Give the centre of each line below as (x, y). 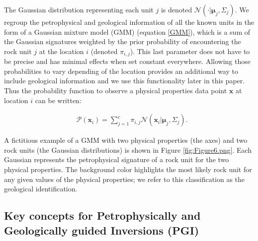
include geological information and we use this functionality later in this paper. (125, 81)
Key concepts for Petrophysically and (102, 215)
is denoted (176, 9)
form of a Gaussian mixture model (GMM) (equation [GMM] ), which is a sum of (127, 31)
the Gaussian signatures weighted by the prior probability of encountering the (123, 41)
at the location (61, 51)
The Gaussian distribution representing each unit (79, 9)
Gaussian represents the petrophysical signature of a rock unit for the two (117, 159)
